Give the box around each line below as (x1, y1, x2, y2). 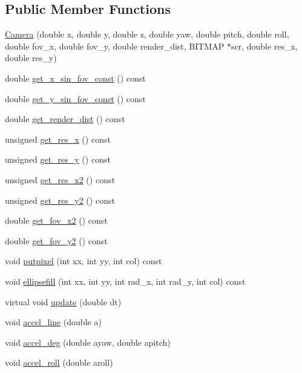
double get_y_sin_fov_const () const (5, 92, 146, 105)
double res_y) (5, 51, 57, 64)
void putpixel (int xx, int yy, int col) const (5, 255, 162, 267)
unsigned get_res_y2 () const (5, 193, 115, 206)
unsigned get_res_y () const (5, 153, 111, 166)
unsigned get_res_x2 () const (5, 173, 115, 186)
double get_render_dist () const (5, 112, 125, 125)
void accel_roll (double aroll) (5, 356, 113, 369)
